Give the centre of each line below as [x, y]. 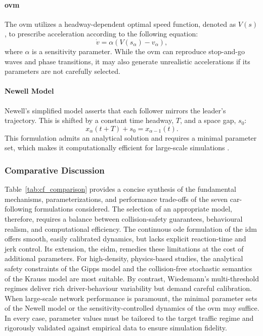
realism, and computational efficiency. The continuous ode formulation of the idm [131, 228]
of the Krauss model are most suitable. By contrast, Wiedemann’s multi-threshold [132, 278]
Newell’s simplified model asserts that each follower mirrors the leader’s [115, 110]
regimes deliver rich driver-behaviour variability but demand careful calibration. [128, 288]
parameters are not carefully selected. [62, 71]
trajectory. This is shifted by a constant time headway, [89, 120]
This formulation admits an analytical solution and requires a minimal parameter [131, 137]
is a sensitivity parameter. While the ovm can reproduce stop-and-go [138, 51]
